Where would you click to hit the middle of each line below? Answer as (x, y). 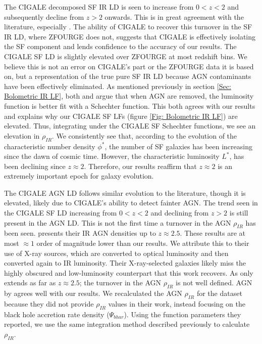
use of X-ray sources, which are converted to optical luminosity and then (116, 253)
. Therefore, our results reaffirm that (140, 166)
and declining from (180, 213)
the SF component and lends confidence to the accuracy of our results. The (120, 46)
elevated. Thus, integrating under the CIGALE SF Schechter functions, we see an (130, 126)
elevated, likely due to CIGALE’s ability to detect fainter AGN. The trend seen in (131, 203)
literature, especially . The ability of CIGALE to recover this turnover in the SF (128, 27)
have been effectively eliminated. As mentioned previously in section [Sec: (118, 86)
